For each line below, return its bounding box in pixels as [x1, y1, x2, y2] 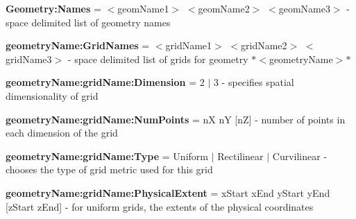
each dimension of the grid [6, 125, 118, 140]
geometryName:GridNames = [6, 38, 150, 53]
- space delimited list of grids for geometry [67, 51, 248, 66]
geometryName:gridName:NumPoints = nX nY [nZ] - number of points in [6, 112, 346, 126]
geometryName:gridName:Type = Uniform [6, 148, 208, 163]
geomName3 [278, 1, 330, 15]
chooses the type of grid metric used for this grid [6, 162, 213, 177]
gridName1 [165, 38, 212, 53]
